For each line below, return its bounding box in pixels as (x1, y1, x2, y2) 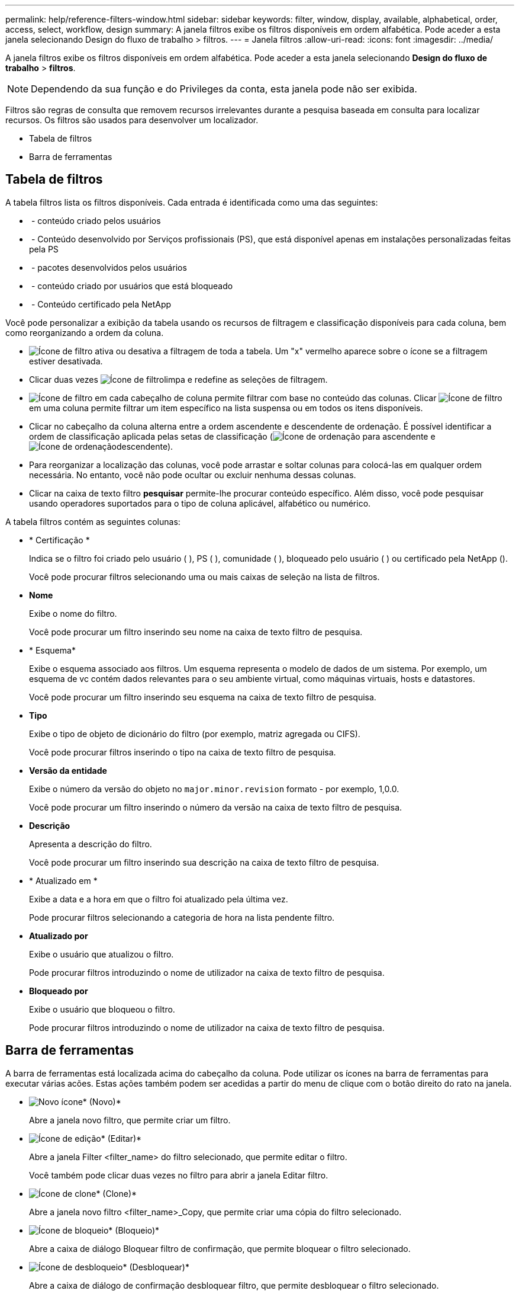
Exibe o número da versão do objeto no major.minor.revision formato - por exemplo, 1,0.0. (29, 783, 399, 794)
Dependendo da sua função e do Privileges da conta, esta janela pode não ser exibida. (31, 83, 417, 95)
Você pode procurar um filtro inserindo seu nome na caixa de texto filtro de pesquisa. (29, 626, 363, 637)
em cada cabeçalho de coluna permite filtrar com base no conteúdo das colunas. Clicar (95, 392, 437, 403)
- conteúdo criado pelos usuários (31, 215, 161, 226)
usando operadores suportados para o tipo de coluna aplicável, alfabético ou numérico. (29, 498, 371, 508)
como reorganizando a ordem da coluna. (5, 327, 164, 338)
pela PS (29, 244, 59, 254)
